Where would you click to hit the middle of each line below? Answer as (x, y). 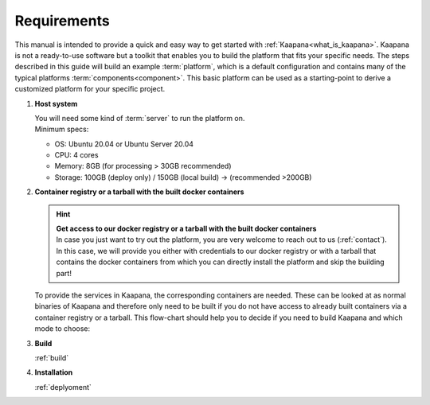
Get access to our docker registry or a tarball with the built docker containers (186, 229)
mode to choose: (63, 329)
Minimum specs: (62, 129)
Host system (56, 103)
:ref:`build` (52, 357)
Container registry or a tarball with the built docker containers (139, 192)
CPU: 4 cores (76, 155)
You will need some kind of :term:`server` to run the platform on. (140, 118)
